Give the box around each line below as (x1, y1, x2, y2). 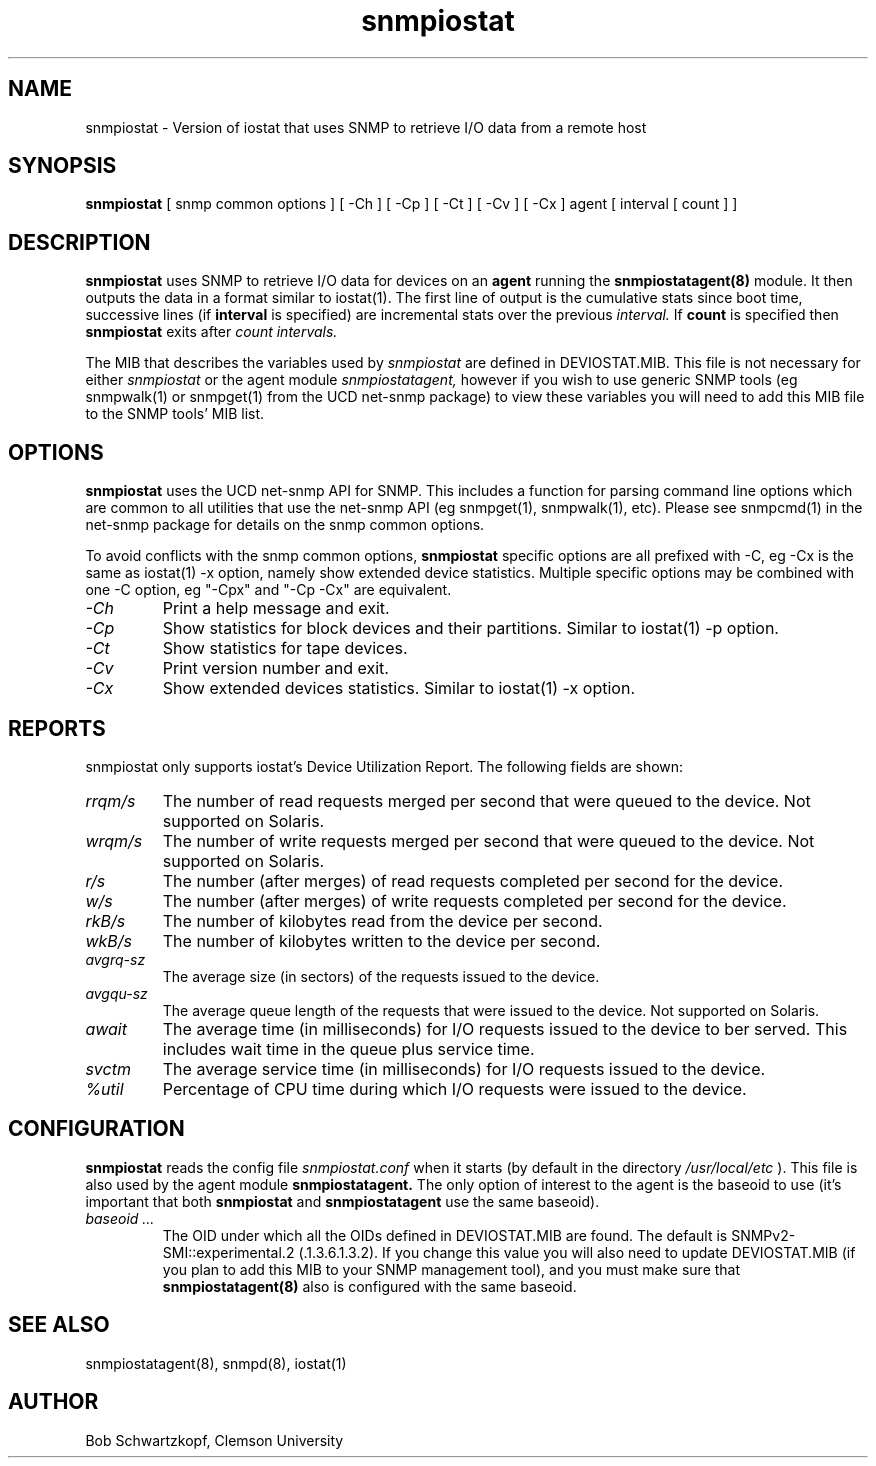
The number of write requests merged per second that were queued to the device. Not (162, 830, 815, 851)
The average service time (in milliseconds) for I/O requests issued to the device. (162, 1058, 766, 1079)
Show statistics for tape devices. (162, 638, 408, 659)
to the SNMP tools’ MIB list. (85, 405, 265, 423)
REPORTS (8, 715, 106, 741)
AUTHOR (8, 1389, 99, 1415)
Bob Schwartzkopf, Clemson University (85, 1431, 344, 1449)
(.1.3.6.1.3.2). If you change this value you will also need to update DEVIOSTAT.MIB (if (298, 1243, 856, 1261)
